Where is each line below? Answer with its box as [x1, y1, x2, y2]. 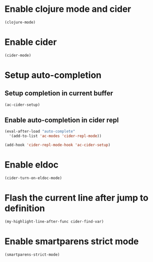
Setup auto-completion [4, 69, 102, 81]
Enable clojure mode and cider [4, 3, 131, 15]
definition [4, 203, 45, 214]
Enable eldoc [4, 159, 59, 171]
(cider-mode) [4, 53, 31, 58]
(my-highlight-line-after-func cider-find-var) [4, 219, 104, 224]
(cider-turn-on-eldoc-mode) [4, 175, 62, 180]
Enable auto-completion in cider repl [4, 116, 119, 124]
